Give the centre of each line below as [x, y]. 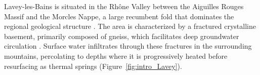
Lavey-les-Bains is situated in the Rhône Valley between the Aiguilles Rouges [124, 6]
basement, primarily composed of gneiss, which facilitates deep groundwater [122, 36]
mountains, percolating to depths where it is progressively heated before [116, 55]
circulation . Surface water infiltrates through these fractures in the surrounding [128, 46]
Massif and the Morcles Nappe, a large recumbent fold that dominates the [119, 16]
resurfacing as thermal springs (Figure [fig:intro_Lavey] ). [93, 66]
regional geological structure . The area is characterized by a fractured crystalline [130, 26]
